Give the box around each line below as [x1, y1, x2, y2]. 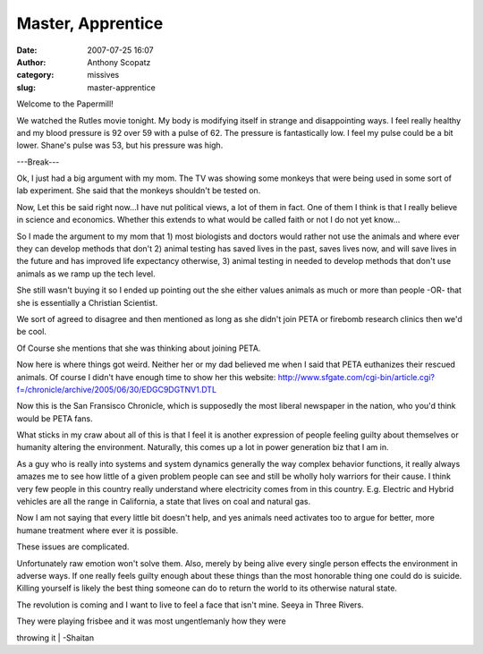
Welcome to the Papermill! [16, 98, 114, 109]
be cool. [16, 327, 47, 337]
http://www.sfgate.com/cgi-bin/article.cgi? [277, 371, 436, 382]
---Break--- [16, 157, 60, 167]
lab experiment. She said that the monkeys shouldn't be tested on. [16, 185, 261, 196]
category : [16, 70, 55, 81]
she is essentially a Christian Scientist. [16, 297, 158, 308]
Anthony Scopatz [87, 56, 151, 67]
